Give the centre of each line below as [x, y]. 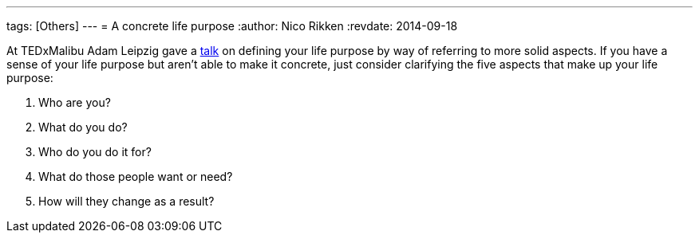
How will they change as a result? [126, 201]
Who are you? [75, 102]
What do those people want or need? [136, 176]
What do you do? [83, 127]
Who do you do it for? [95, 152]
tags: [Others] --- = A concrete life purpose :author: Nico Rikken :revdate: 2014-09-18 [232, 26]
